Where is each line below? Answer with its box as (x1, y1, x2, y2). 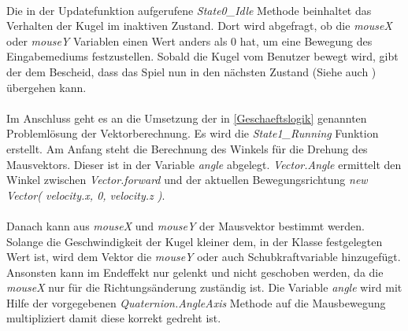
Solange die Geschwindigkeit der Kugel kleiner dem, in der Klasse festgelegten (6, 233, 383, 249)
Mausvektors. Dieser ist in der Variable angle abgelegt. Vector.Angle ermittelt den (6, 156, 402, 172)
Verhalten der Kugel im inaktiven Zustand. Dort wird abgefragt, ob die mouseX (6, 17, 392, 34)
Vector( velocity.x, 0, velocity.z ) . (6, 186, 165, 203)
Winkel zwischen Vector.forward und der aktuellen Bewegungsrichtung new (6, 171, 368, 188)
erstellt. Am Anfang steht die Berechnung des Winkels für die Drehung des (6, 140, 368, 156)
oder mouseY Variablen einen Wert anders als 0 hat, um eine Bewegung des (6, 32, 373, 49)
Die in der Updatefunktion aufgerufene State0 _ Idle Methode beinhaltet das (6, 2, 372, 18)
